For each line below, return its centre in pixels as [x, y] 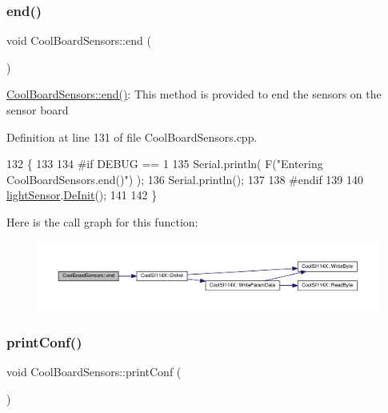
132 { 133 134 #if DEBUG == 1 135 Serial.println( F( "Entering [165, 164]
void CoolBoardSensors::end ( [79, 40]
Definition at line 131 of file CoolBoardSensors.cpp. [132, 136]
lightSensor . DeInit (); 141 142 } [82, 195]
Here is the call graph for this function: [102, 221]
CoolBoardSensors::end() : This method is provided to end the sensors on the [194, 94]
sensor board [38, 110]
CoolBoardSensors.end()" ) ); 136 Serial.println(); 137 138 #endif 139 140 [185, 179]
